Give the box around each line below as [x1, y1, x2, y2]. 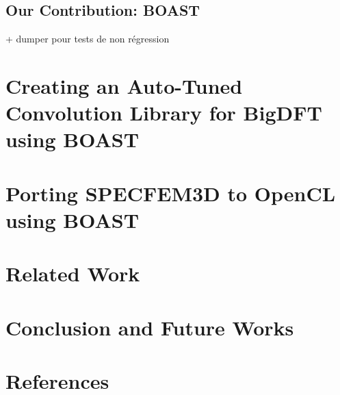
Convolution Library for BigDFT [5, 99, 322, 127]
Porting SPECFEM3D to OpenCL [5, 179, 336, 207]
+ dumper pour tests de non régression [5, 31, 170, 46]
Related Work [5, 259, 140, 288]
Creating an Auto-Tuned [5, 71, 243, 99]
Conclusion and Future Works [5, 313, 294, 341]
